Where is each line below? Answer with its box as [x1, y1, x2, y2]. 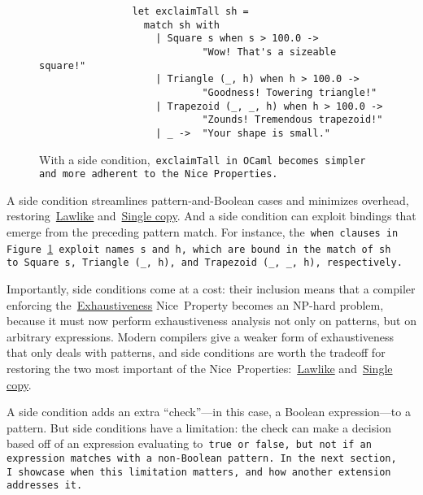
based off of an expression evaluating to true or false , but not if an [7, 435, 372, 452]
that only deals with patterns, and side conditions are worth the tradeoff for [7, 344, 386, 361]
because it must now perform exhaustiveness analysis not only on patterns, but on [7, 312, 416, 329]
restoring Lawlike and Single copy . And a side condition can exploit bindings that [7, 207, 416, 224]
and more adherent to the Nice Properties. [39, 168, 278, 180]
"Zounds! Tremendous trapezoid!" [202, 114, 383, 126]
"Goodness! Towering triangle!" [202, 86, 377, 98]
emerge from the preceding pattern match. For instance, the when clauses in [7, 224, 399, 241]
